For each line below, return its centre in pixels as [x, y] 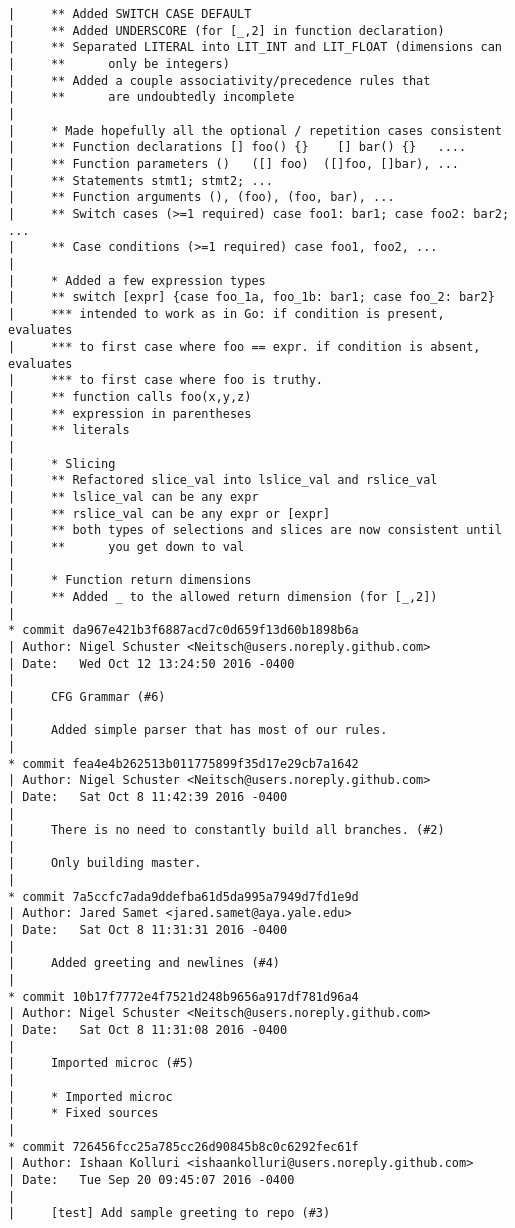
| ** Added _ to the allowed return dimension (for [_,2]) [223, 596]
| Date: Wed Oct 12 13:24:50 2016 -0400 [151, 663]
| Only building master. [105, 863]
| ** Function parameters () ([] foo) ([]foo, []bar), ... [234, 163]
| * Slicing [62, 463]
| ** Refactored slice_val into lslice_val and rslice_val [223, 480]
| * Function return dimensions [130, 580]
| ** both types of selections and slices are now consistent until [255, 530]
